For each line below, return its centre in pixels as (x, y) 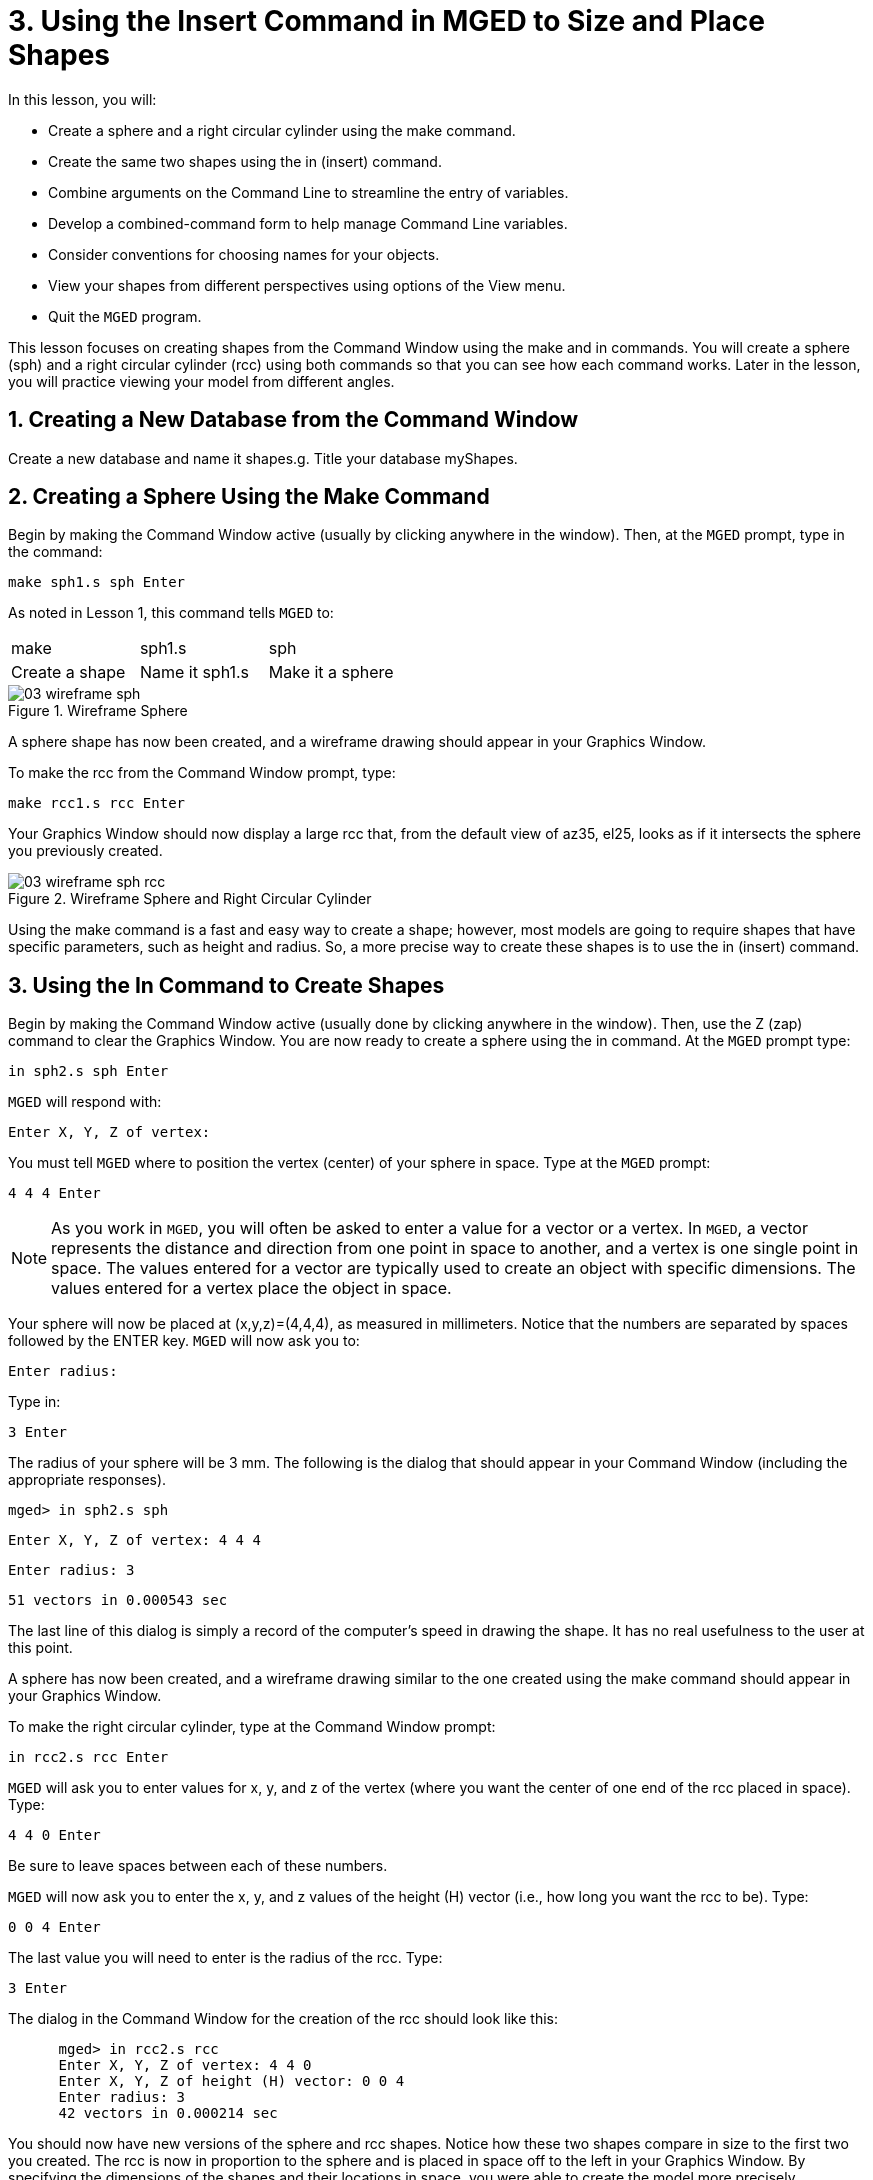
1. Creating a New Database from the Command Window (293, 420)
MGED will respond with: (85, 1102)
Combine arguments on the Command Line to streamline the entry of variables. (308, 192)
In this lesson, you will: (82, 99)
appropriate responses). (87, 1480)
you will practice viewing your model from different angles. (201, 381)
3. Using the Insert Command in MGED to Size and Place (386, 21)
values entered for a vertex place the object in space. (251, 1288)
